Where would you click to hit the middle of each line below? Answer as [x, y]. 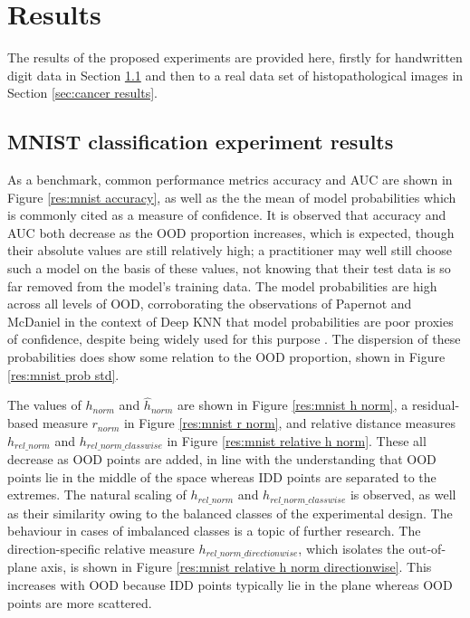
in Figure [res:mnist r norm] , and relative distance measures [289, 423]
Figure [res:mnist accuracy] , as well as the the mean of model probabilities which [232, 197]
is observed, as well [403, 494]
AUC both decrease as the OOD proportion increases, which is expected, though [231, 232]
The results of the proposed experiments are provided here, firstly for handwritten [235, 57]
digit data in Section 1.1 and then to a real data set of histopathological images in [235, 75]
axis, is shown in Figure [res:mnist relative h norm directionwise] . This [236, 567]
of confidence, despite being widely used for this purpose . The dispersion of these [234, 339]
